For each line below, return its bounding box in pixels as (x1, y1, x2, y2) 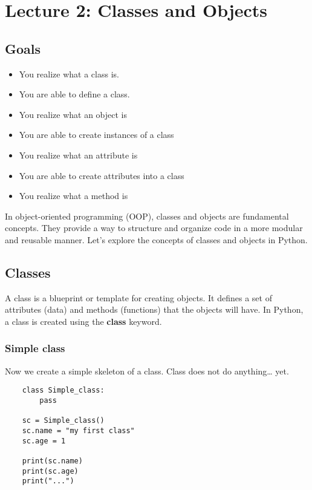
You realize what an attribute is (19, 148, 138, 161)
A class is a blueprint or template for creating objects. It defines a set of (5, 291, 272, 304)
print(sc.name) (22, 456, 83, 465)
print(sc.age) (22, 466, 79, 475)
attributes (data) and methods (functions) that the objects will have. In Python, (5, 303, 304, 316)
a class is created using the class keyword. (5, 315, 162, 327)
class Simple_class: (22, 386, 105, 395)
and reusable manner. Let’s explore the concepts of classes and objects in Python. (5, 233, 308, 246)
